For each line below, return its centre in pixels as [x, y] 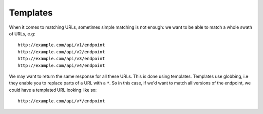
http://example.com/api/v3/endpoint [61, 59]
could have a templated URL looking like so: [53, 90]
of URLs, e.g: [22, 33]
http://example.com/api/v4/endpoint [61, 65]
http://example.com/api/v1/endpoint [61, 45]
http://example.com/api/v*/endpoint [61, 101]
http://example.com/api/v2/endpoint [61, 52]
